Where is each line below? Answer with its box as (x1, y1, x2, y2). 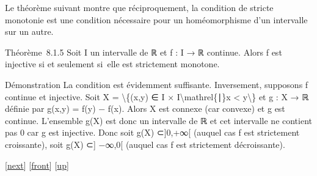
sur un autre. (5, 25, 54, 38)
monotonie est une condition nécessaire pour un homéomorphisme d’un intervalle (5, 13, 308, 26)
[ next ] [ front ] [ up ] (5, 158, 69, 171)
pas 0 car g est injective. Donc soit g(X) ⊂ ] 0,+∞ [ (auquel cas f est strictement (5, 126, 300, 139)
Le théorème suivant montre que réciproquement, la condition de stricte (5, 1, 274, 13)
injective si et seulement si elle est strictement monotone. (5, 57, 220, 70)
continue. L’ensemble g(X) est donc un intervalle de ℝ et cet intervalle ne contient (5, 114, 313, 127)
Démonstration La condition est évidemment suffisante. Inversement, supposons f (5, 78, 308, 90)
